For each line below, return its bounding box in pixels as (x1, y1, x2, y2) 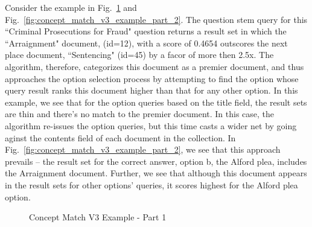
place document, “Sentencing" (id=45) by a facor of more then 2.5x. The (5, 48, 274, 61)
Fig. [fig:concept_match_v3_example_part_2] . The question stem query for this (5, 13, 308, 25)
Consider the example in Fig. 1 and (5, 1, 137, 13)
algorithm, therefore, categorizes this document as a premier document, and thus (5, 60, 304, 72)
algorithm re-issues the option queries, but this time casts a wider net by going (5, 119, 297, 132)
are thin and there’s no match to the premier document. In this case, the (5, 107, 275, 120)
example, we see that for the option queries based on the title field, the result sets (5, 95, 307, 108)
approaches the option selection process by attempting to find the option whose (5, 72, 299, 85)
